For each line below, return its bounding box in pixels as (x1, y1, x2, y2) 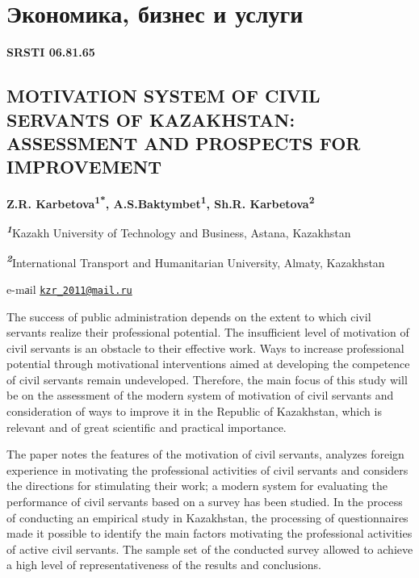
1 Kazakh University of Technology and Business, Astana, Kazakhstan (6, 222, 351, 241)
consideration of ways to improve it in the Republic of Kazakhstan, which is (6, 403, 382, 420)
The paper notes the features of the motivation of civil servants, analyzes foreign (6, 446, 404, 463)
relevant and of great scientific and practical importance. (6, 418, 287, 435)
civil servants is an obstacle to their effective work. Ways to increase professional (6, 339, 404, 356)
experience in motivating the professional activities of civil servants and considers (6, 461, 409, 478)
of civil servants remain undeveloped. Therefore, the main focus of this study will (6, 371, 408, 387)
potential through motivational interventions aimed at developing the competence (6, 355, 410, 372)
